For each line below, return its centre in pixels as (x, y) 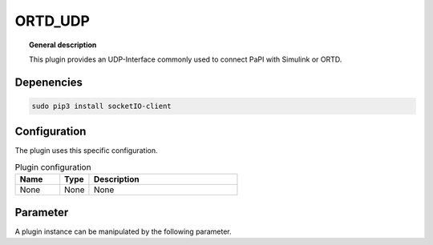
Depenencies (49, 82)
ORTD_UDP (52, 21)
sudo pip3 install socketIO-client (101, 106)
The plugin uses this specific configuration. (86, 151)
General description (63, 45)
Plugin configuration (53, 167)
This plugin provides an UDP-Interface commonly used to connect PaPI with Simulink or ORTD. (186, 59)
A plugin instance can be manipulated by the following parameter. (123, 231)
